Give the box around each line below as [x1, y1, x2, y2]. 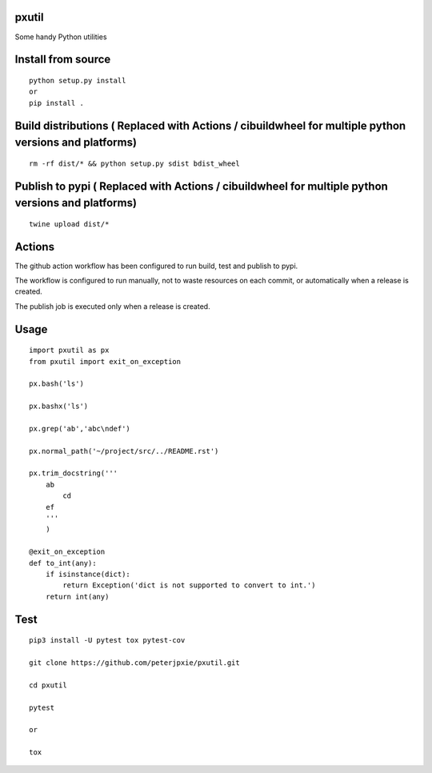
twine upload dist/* [29, 219, 110, 228]
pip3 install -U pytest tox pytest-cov [29, 636, 186, 645]
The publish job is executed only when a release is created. [14, 301, 211, 311]
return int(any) [45, 592, 110, 601]
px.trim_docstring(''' [29, 469, 118, 478]
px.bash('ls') [29, 379, 84, 388]
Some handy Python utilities [14, 32, 107, 42]
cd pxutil [29, 680, 67, 690]
